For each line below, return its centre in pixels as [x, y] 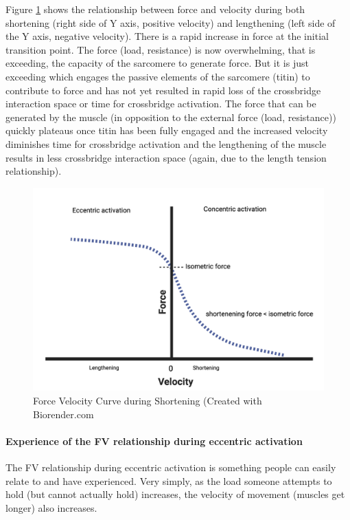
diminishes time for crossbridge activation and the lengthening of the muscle [166, 143]
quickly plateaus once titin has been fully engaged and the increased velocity [167, 130]
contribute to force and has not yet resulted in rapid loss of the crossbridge [163, 90]
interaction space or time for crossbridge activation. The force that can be [161, 104]
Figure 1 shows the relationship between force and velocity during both [155, 9]
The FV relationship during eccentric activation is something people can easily [171, 467]
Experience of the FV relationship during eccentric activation [154, 441]
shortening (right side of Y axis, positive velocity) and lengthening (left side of [171, 22]
